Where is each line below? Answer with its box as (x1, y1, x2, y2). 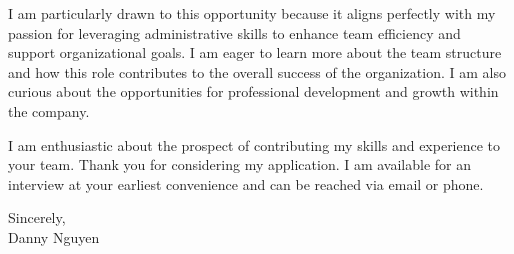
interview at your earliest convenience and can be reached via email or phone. (8, 173, 484, 194)
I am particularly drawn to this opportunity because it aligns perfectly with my (8, 3, 496, 23)
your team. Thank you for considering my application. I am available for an (8, 154, 472, 175)
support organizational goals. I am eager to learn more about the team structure (8, 42, 502, 63)
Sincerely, (8, 207, 66, 228)
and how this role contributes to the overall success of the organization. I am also (8, 61, 506, 82)
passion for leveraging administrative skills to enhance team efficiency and (8, 22, 461, 43)
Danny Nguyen (8, 226, 100, 247)
